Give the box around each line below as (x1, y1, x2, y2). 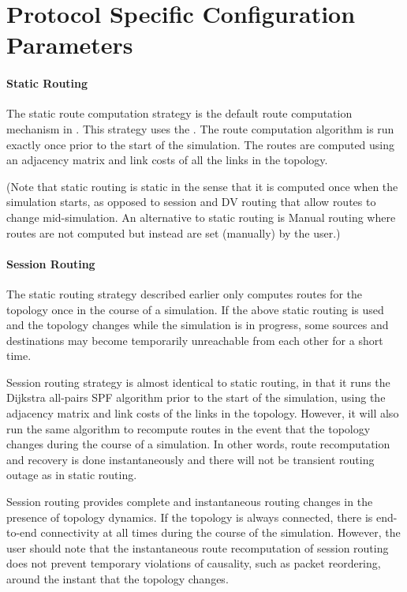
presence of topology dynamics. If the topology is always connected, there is (6, 508, 373, 525)
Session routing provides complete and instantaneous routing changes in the (6, 493, 373, 510)
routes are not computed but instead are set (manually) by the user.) (6, 224, 341, 241)
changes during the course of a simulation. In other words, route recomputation (6, 436, 390, 452)
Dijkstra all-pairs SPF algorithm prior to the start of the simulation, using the (6, 389, 386, 406)
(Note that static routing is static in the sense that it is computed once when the (6, 178, 398, 194)
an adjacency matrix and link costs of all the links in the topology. (6, 152, 328, 168)
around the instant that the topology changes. (6, 571, 229, 586)
